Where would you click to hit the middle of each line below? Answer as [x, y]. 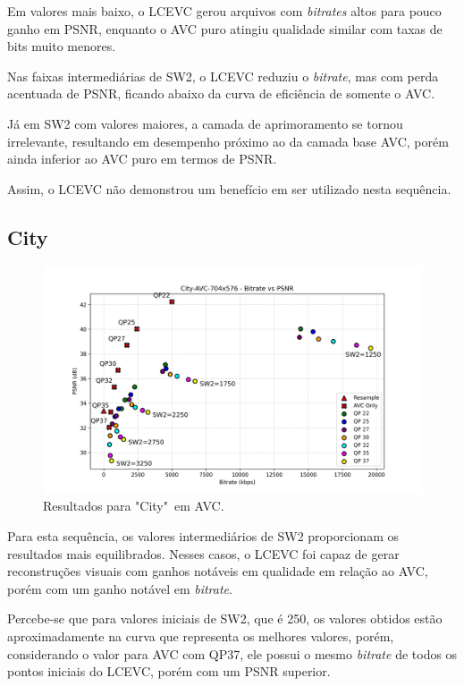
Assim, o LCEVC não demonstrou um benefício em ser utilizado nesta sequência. [229, 188]
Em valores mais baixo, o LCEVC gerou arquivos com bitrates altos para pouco [224, 11]
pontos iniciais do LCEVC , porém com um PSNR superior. [169, 671]
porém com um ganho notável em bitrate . [120, 588]
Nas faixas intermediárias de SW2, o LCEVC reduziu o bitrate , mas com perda [223, 76]
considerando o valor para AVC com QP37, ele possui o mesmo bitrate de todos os [232, 653]
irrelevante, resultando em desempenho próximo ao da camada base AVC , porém [228, 141]
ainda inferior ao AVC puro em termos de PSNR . [142, 159]
